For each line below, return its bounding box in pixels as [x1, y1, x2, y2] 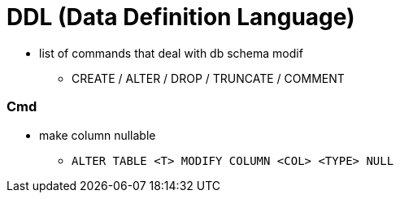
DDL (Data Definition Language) [7, 3, 355, 31]
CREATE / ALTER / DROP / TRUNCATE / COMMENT [72, 71, 345, 85]
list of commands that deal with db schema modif [39, 45, 303, 60]
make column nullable [39, 128, 156, 142]
